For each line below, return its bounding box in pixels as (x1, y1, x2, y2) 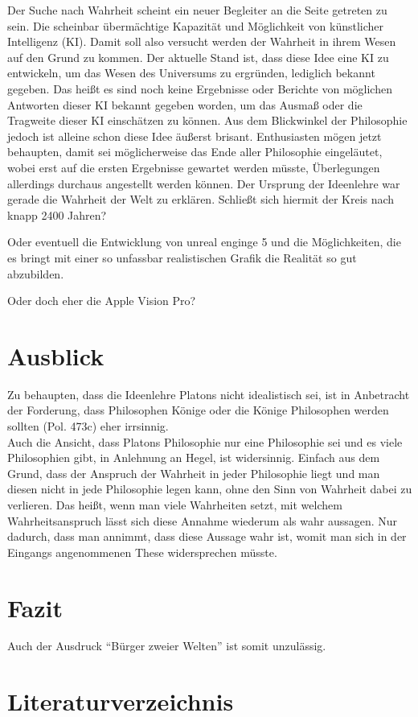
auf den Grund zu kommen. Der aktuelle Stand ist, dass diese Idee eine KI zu (7, 48, 389, 65)
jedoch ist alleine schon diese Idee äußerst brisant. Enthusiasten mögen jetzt (7, 127, 382, 144)
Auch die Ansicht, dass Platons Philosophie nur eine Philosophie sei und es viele (7, 433, 403, 450)
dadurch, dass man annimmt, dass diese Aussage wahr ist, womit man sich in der (7, 528, 407, 545)
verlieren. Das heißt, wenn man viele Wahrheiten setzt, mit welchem (7, 496, 342, 513)
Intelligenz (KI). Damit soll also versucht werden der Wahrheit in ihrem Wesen (7, 33, 396, 50)
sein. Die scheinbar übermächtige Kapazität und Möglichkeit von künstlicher (7, 17, 384, 34)
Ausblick (7, 339, 104, 372)
